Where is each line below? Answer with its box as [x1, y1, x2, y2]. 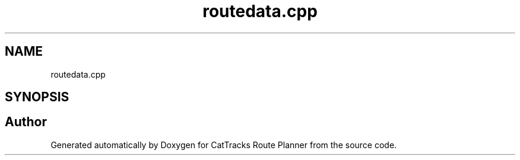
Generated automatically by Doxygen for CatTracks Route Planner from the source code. [50, 139, 397, 150]
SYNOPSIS [5, 89, 69, 105]
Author [5, 114, 47, 130]
